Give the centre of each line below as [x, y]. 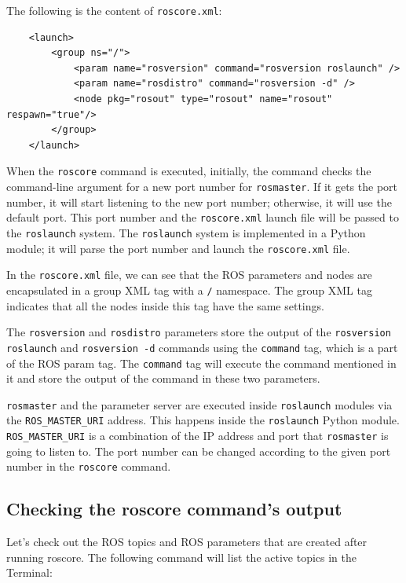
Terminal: [29, 572]
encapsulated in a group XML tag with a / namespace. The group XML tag [189, 290]
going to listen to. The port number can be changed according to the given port [199, 451]
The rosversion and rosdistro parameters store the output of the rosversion [199, 332]
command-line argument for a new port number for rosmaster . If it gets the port [202, 187]
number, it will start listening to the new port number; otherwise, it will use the [199, 202]
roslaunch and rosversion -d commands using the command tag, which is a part [202, 347]
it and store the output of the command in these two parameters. [163, 378]
